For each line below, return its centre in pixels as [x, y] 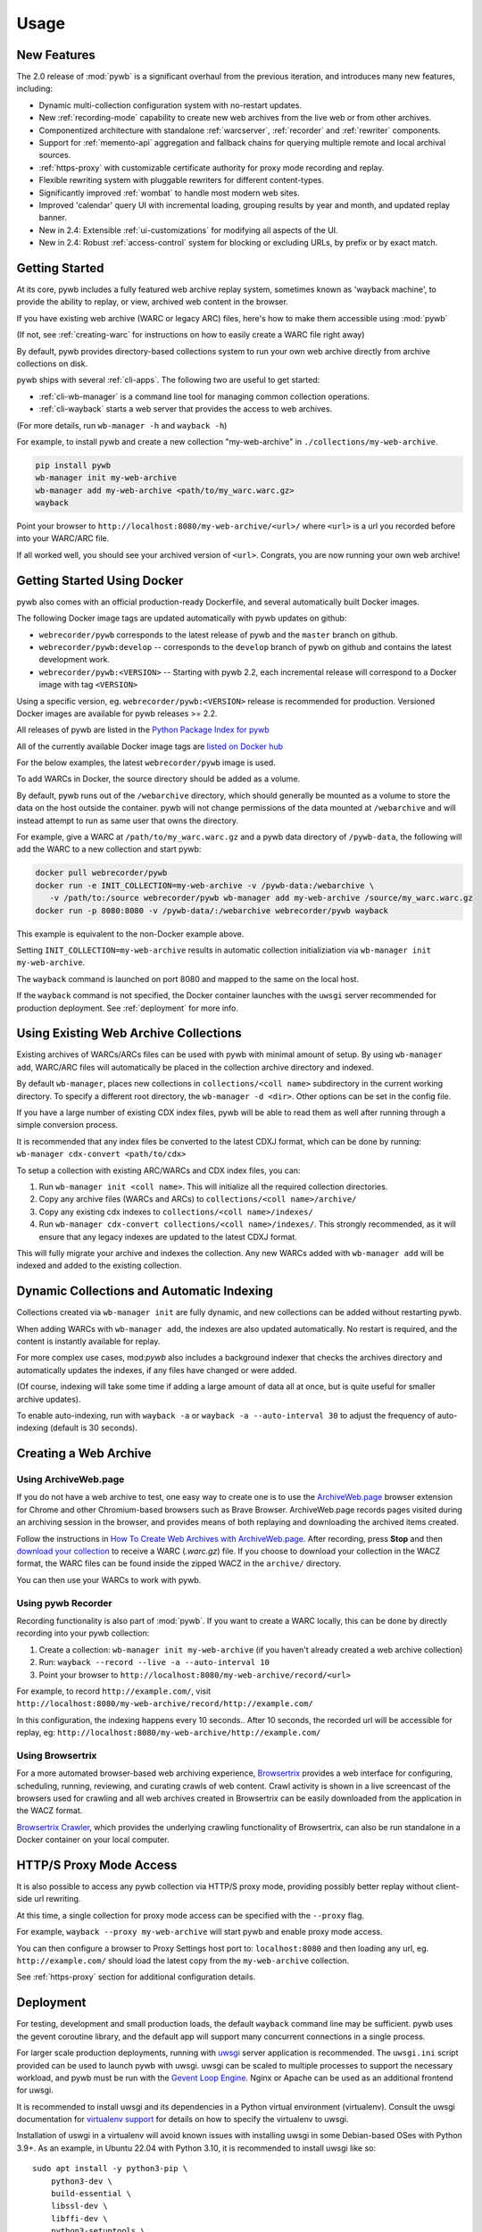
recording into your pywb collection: [83, 1633]
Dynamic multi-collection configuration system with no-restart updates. [170, 105]
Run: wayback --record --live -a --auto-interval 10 [154, 1662]
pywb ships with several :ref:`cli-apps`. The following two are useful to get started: [168, 380]
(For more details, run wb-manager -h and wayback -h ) [122, 425]
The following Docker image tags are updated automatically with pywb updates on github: [182, 618]
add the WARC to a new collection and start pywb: [109, 849]
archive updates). [49, 1399]
